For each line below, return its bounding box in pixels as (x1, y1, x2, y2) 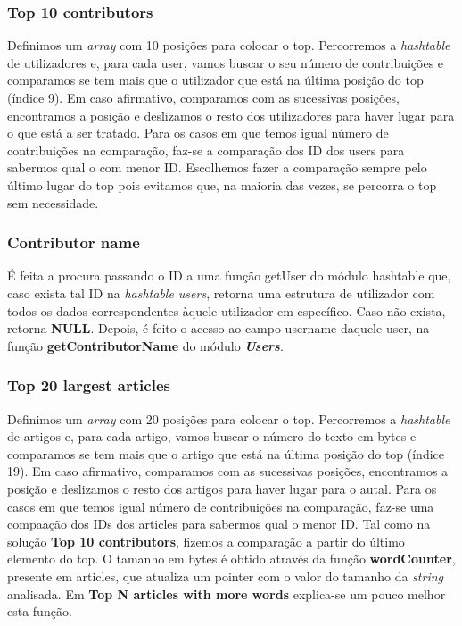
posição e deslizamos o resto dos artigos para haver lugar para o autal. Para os (7, 479, 437, 497)
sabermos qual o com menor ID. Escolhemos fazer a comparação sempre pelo (7, 158, 427, 177)
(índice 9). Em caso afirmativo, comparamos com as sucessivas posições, (7, 88, 400, 106)
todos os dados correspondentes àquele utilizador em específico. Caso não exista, (7, 301, 446, 320)
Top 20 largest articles (7, 374, 170, 396)
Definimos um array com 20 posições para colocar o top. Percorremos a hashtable (7, 409, 450, 428)
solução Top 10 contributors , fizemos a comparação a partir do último (7, 531, 405, 550)
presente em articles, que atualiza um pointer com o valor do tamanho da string (7, 566, 443, 585)
